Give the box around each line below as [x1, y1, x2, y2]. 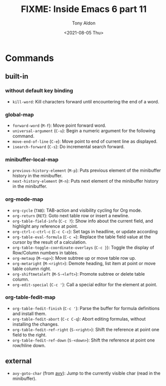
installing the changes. [12, 321, 59, 327]
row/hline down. [12, 342, 46, 348]
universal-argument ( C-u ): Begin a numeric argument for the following [12, 127, 156, 133]
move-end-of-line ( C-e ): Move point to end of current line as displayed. [12, 138, 158, 144]
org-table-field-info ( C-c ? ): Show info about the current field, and [12, 218, 154, 224]
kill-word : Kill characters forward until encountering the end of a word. [12, 98, 160, 104]
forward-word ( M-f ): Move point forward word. [12, 122, 106, 128]
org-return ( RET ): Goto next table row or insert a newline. [12, 212, 130, 218]
